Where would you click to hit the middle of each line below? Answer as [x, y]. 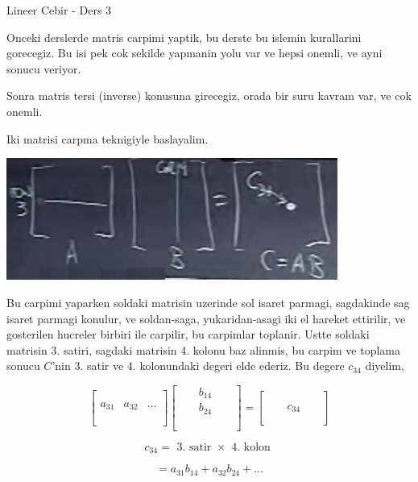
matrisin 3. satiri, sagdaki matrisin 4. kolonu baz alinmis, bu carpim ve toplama [204, 349]
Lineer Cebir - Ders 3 [59, 10]
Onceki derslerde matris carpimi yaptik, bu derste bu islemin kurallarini [184, 37]
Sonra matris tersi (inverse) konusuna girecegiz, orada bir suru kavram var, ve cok [209, 96]
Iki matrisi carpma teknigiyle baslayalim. [108, 138]
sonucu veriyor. [44, 68]
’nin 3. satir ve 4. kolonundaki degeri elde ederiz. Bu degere [198, 366]
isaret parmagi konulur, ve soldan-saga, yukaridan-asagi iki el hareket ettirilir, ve [206, 318]
